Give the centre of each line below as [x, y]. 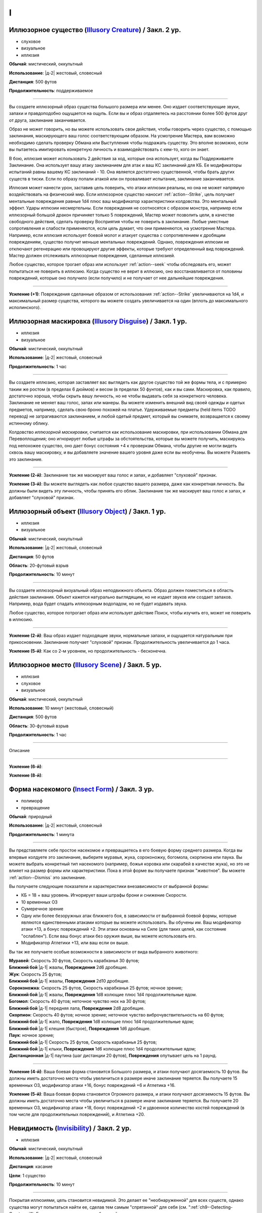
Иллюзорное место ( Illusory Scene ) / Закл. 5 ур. [85, 665]
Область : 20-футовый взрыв [39, 565]
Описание [19, 751]
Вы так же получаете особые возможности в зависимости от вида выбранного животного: [104, 951]
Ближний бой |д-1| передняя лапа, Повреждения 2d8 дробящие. [77, 1008]
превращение [35, 807]
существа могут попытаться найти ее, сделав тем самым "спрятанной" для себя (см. [98, 1207]
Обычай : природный [31, 816]
